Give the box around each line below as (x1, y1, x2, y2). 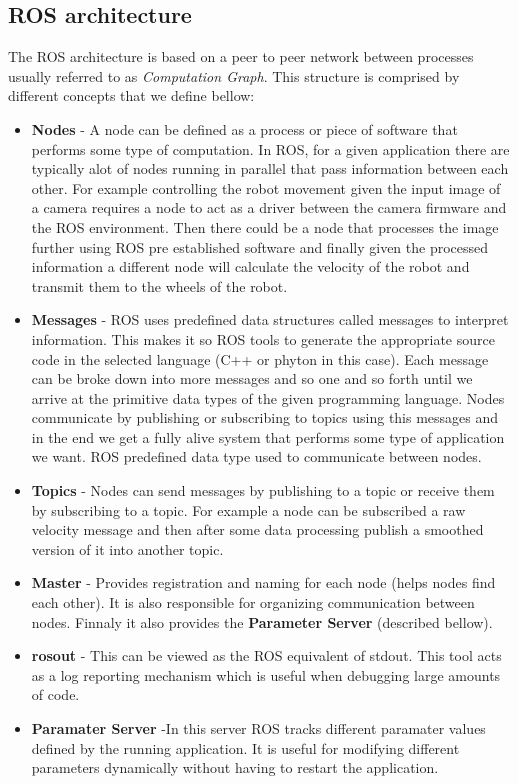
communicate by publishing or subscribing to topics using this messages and (31, 407, 499, 428)
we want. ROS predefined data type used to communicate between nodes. (31, 446, 482, 467)
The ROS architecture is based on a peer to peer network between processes (8, 46, 474, 67)
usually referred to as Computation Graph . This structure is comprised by (8, 65, 460, 86)
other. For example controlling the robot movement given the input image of (31, 177, 501, 198)
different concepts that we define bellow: (8, 85, 255, 106)
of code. (31, 684, 80, 705)
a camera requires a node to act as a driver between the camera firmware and (31, 197, 507, 218)
